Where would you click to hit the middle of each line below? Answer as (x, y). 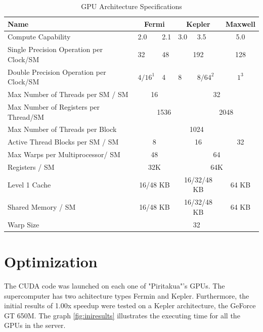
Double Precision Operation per (57, 72)
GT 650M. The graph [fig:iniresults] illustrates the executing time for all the (122, 315)
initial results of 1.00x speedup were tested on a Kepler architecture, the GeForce (130, 305)
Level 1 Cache (29, 184)
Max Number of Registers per (54, 107)
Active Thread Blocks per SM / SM (63, 142)
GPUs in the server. (35, 325)
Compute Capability (39, 37)
